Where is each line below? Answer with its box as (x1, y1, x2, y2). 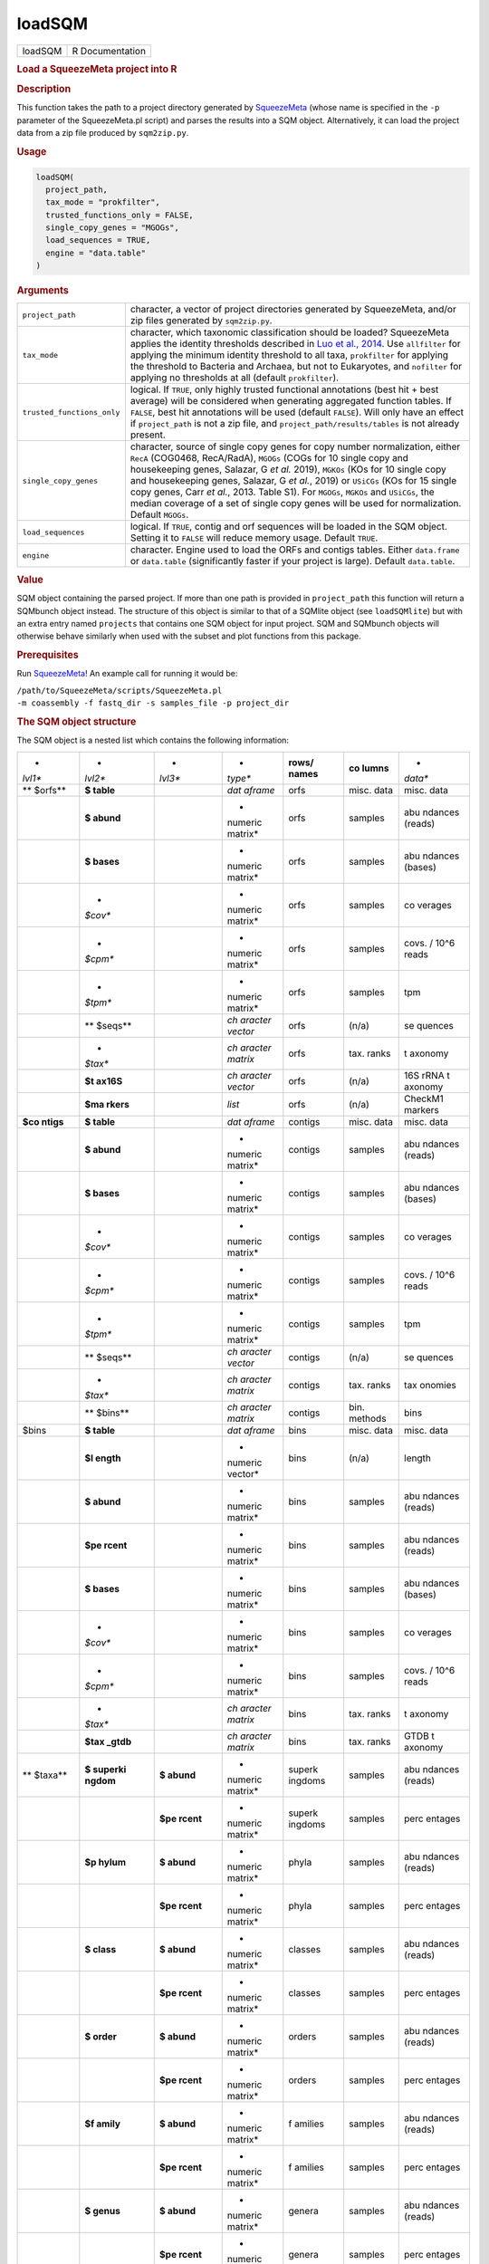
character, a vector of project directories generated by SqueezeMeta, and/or (129, 303, 456, 316)
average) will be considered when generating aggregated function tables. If (129, 395, 452, 408)
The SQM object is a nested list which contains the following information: (16, 734, 290, 746)
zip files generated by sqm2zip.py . (129, 314, 273, 327)
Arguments (16, 284, 70, 297)
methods (349, 1412, 387, 1425)
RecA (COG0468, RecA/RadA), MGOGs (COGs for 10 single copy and (129, 452, 409, 465)
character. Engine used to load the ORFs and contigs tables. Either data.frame (129, 543, 460, 556)
